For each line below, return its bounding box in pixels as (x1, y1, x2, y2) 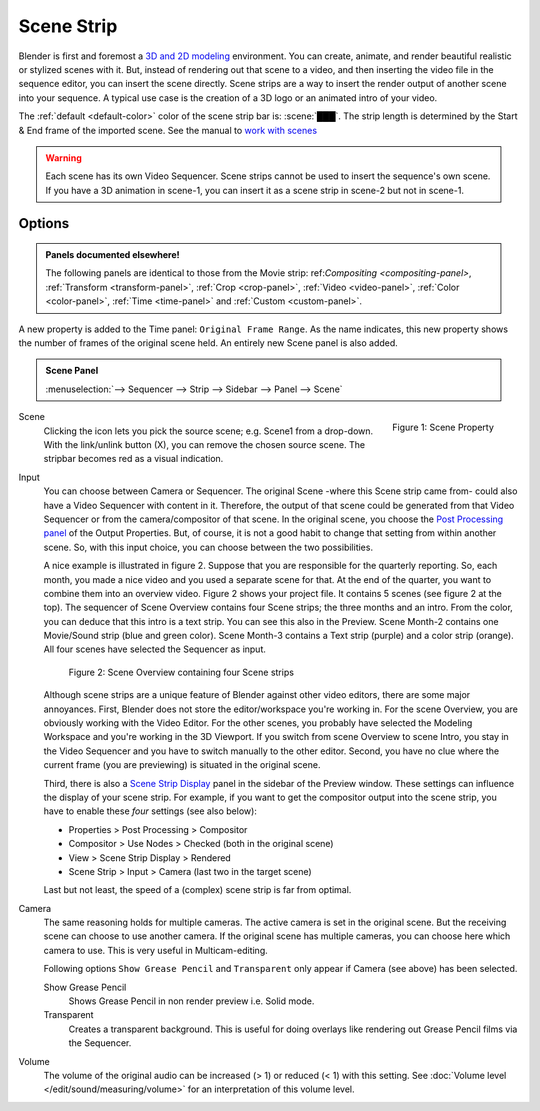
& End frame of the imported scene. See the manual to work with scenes (18, 124, 318, 136)
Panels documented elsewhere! (45, 249, 180, 261)
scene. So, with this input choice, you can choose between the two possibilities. (43, 541, 374, 553)
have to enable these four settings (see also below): (43, 805, 257, 817)
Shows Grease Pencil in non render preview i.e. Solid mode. (68, 995, 315, 1007)
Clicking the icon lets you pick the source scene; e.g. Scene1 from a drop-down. (43, 425, 374, 437)
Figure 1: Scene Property (391, 421, 494, 433)
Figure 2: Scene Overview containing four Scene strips (68, 666, 295, 678)
